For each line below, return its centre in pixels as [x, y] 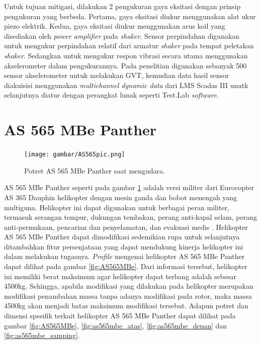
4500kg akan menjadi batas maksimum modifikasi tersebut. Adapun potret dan [126, 306]
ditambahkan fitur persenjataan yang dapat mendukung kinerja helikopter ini [124, 246]
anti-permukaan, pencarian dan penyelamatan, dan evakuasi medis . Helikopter [126, 227]
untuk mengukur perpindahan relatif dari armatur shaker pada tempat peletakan [129, 46]
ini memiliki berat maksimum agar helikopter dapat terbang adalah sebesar [120, 276]
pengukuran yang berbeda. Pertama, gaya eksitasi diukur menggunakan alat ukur [130, 16]
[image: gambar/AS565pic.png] [75, 155]
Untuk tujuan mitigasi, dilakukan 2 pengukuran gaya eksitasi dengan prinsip [122, 6]
